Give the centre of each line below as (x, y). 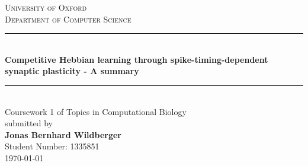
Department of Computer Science (68, 19)
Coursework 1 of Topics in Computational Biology (96, 111)
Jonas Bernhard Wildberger (63, 134)
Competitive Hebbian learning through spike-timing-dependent (137, 59)
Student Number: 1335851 (52, 146)
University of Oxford (46, 7)
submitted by (29, 123)
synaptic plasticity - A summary (72, 71)
